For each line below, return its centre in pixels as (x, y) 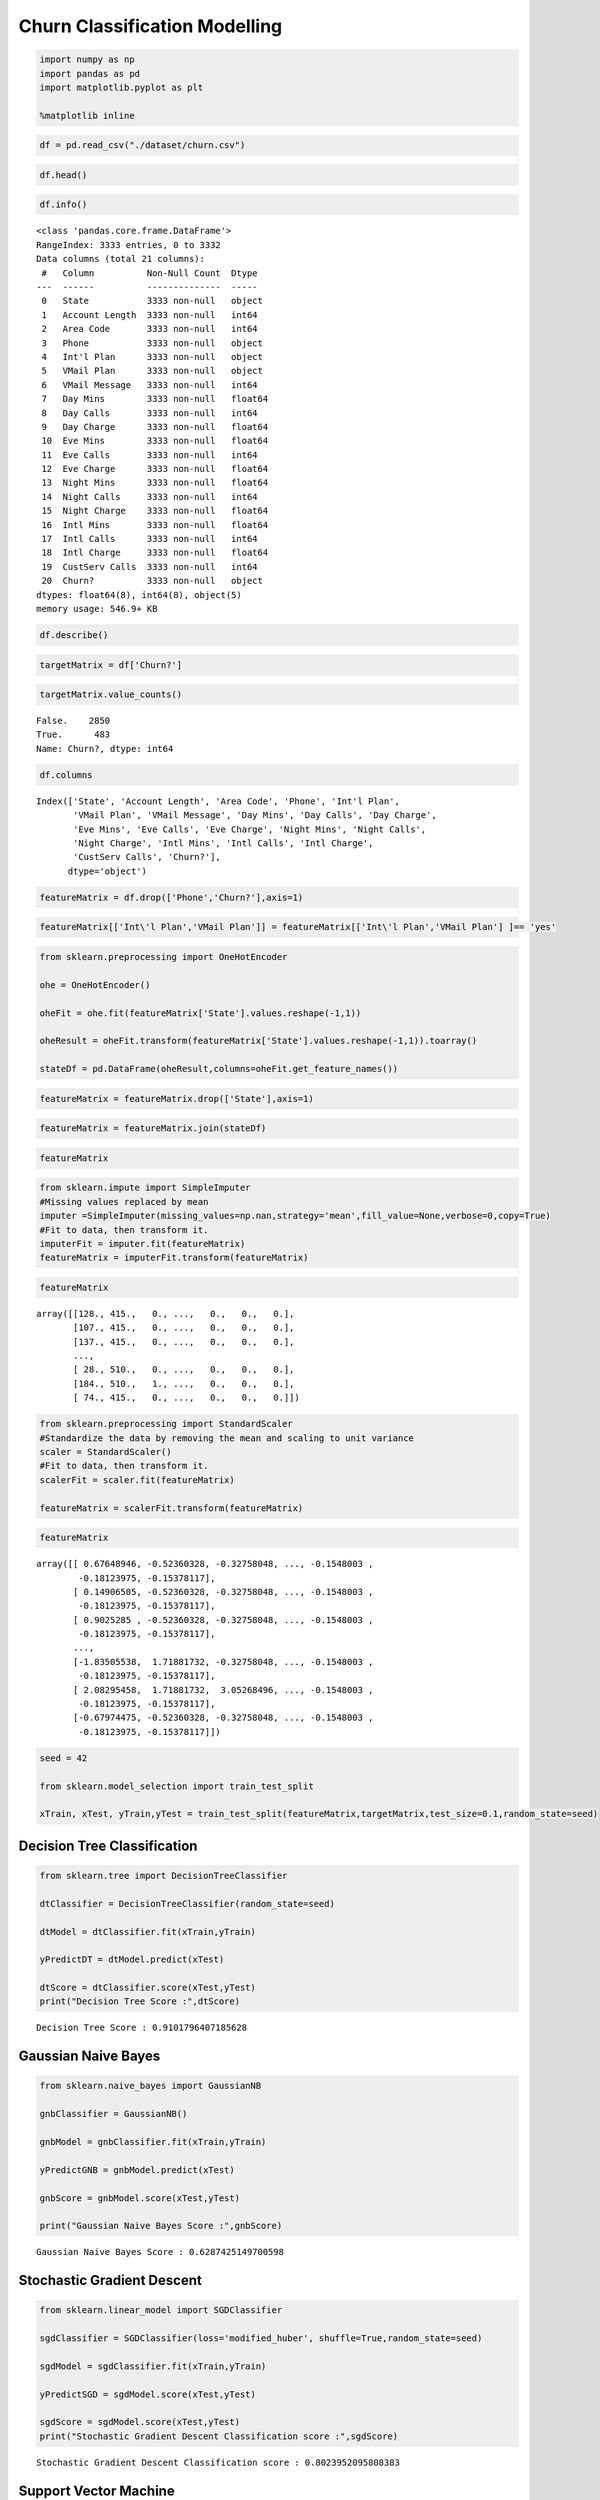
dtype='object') (107, 871)
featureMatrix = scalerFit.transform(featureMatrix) (171, 1508)
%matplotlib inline (87, 115)
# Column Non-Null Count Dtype (150, 273)
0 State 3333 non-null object (152, 301)
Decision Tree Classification (108, 1845)
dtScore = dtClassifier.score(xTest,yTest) (148, 1988)
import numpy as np (87, 59)
